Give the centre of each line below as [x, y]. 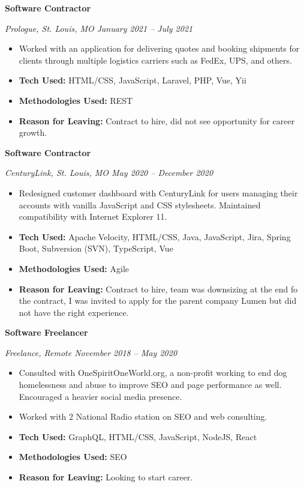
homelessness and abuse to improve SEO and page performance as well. [150, 385]
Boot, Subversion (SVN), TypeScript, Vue [96, 248]
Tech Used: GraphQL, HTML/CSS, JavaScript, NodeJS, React [138, 436]
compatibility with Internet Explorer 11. [93, 216]
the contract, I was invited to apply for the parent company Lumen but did [158, 301]
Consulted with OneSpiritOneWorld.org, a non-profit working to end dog [153, 373]
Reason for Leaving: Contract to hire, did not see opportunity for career [157, 120]
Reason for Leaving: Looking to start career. [106, 477]
